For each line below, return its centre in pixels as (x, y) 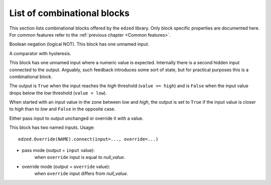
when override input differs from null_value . (81, 173)
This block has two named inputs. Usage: (52, 127)
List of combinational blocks (70, 13)
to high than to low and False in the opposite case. (62, 109)
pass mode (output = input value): (58, 150)
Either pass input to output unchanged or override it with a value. (77, 118)
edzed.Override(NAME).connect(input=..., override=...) (88, 139)
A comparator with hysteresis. (40, 53)
